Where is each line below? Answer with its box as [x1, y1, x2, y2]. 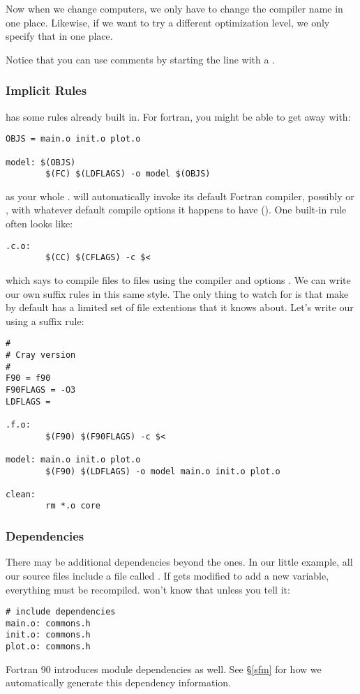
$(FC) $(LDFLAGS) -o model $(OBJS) [45, 169, 211, 179]
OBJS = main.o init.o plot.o [6, 134, 141, 144]
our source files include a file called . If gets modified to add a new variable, [6, 568, 329, 582]
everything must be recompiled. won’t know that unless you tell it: [6, 582, 290, 596]
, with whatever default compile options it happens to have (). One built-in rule [6, 202, 347, 217]
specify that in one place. [6, 29, 113, 43]
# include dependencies [6, 607, 116, 617]
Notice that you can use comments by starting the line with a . [6, 52, 276, 66]
